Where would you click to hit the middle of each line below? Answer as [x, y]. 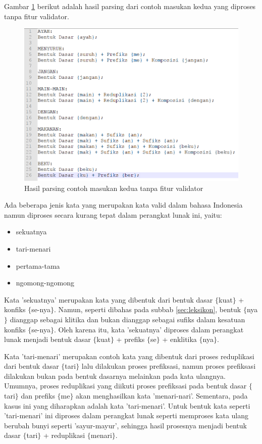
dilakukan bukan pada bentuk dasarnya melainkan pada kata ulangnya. [115, 376]
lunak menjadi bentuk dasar [47, 339]
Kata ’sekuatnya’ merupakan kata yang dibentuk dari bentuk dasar [109, 299]
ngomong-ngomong [45, 283]
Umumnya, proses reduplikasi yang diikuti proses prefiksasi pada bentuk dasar [125, 386]
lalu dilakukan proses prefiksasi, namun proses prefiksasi [169, 366]
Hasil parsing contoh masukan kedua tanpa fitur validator [114, 188]
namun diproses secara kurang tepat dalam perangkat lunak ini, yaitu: [113, 214]
